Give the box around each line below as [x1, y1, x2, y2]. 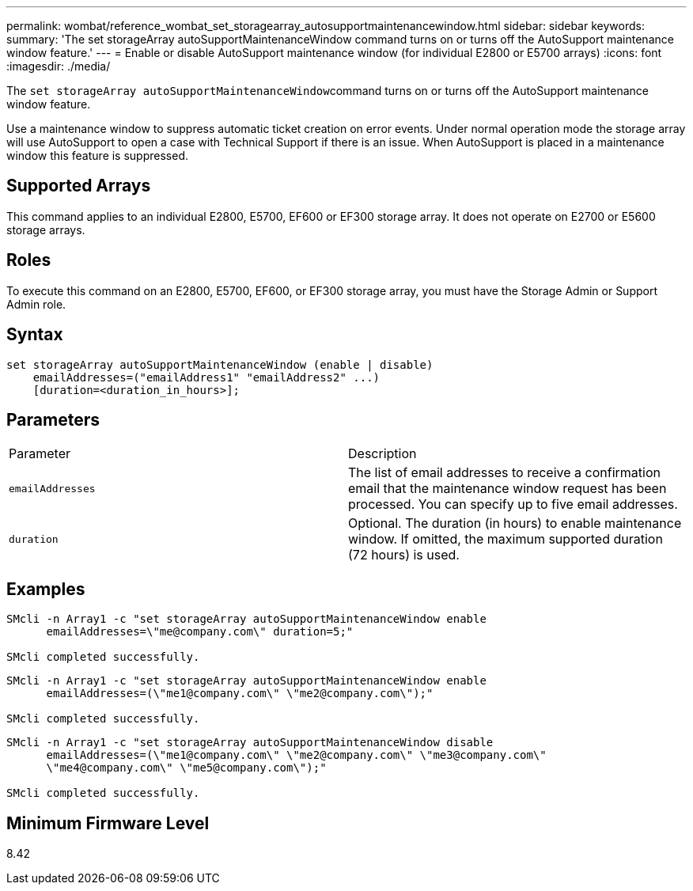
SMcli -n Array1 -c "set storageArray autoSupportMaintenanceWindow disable [6, 736, 494, 749]
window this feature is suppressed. [6, 149, 189, 162]
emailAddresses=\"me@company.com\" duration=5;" [46, 625, 354, 639]
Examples [6, 578, 85, 599]
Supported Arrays [6, 176, 151, 196]
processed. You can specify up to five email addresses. [348, 496, 678, 513]
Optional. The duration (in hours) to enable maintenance [348, 515, 682, 532]
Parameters [6, 409, 100, 430]
